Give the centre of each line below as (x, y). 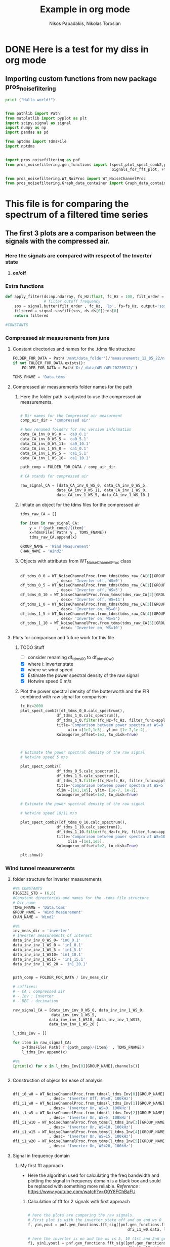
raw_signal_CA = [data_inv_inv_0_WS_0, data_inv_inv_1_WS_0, (78, 1010)
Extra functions (25, 286)
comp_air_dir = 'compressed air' (55, 421)
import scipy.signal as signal (38, 123)
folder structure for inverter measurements (57, 879)
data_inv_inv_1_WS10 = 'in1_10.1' (48, 955)
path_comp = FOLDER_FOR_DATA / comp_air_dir (68, 467)
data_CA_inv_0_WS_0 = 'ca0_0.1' (54, 434)
